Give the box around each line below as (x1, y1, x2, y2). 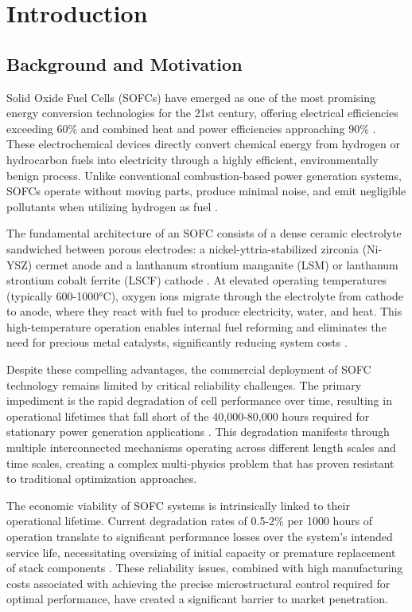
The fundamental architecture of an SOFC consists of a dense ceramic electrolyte (6, 225, 402, 241)
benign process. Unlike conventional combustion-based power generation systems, (6, 167, 402, 183)
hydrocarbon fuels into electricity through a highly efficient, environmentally (6, 151, 379, 167)
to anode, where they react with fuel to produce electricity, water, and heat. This (6, 303, 402, 320)
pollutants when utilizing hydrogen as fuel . (6, 198, 218, 214)
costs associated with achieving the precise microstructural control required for (6, 575, 391, 591)
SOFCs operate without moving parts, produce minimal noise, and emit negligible (6, 182, 406, 199)
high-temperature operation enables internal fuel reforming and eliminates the (6, 318, 387, 335)
